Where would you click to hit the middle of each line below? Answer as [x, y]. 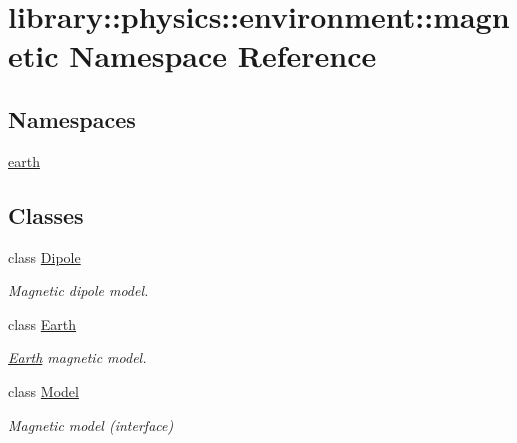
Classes [46, 214]
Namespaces [72, 118]
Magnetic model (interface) [91, 424]
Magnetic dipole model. [78, 290]
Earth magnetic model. [77, 357]
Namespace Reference [223, 55]
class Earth [42, 323]
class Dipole [44, 256]
